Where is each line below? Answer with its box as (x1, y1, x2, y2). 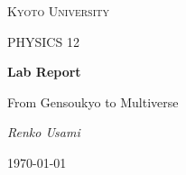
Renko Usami (7, 123, 80, 142)
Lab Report (7, 62, 81, 81)
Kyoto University (7, 2, 110, 20)
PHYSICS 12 (7, 32, 79, 51)
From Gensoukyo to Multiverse (7, 92, 179, 111)
